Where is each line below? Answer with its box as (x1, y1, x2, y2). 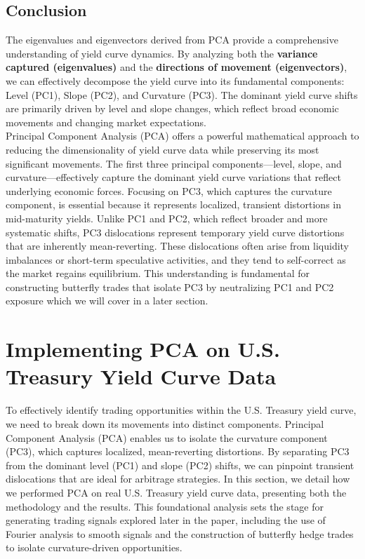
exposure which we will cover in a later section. (6, 293, 208, 308)
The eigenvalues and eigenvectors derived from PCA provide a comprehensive (6, 32, 338, 47)
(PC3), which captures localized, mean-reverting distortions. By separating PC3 (6, 444, 350, 459)
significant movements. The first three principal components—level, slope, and (6, 156, 342, 170)
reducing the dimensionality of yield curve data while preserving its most (6, 142, 319, 156)
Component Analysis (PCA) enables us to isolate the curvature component (6, 430, 328, 445)
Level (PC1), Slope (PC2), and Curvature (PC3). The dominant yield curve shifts (6, 87, 358, 102)
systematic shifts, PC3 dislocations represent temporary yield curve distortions (6, 224, 345, 239)
